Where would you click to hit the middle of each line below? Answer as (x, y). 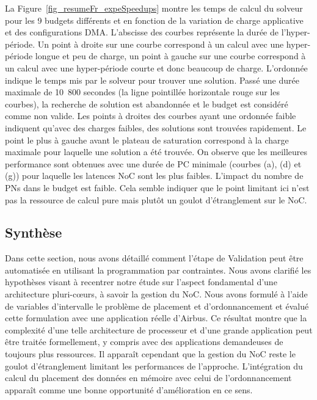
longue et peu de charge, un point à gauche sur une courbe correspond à (170, 56)
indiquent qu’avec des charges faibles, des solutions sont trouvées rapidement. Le (156, 127)
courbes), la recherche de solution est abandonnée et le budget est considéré (147, 104)
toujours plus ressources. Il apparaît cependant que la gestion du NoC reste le (150, 354)
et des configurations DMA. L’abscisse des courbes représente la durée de (142, 32)
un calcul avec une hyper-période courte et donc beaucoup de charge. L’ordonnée (156, 67)
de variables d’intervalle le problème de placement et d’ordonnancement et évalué (157, 306)
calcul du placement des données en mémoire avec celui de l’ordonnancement (148, 378)
